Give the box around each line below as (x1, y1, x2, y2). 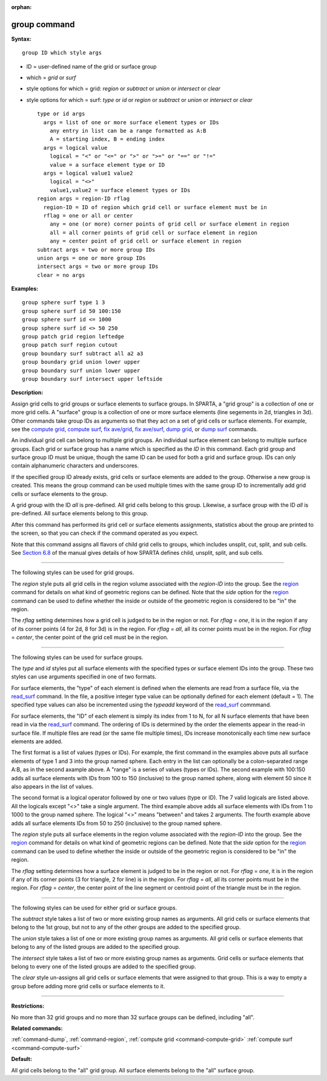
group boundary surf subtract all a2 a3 (22, 350, 144, 357)
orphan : (11, 4, 32, 10)
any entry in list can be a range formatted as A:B (49, 127, 206, 135)
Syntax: (11, 35, 31, 42)
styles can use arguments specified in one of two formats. (11, 673, 157, 680)
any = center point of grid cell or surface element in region (49, 238, 242, 245)
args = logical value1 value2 (43, 170, 133, 176)
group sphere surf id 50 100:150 (22, 307, 121, 315)
